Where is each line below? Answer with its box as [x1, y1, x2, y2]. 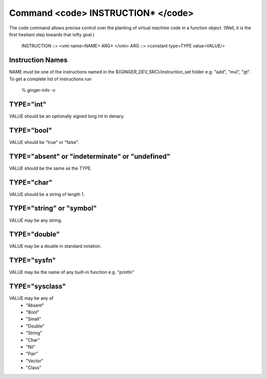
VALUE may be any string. [9, 217, 62, 223]
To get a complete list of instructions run [9, 76, 91, 82]
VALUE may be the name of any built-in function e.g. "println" [9, 269, 134, 275]
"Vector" [26, 358, 44, 364]
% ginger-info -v [21, 87, 55, 93]
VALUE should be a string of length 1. [9, 191, 85, 197]
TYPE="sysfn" [9, 256, 56, 265]
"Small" [26, 316, 42, 322]
